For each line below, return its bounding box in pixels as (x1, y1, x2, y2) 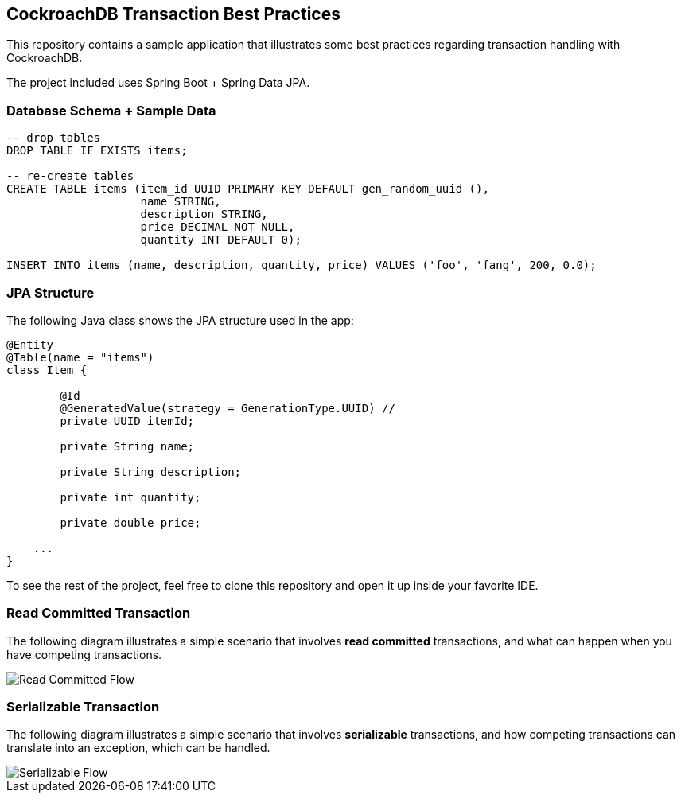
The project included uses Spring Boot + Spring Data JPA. (6, 76, 310, 90)
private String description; (60, 465, 242, 478)
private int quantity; (60, 490, 201, 504)
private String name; (60, 439, 195, 453)
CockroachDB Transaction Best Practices (6, 4, 340, 24)
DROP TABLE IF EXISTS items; (6, 144, 188, 158)
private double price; (60, 516, 201, 529)
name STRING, (140, 195, 221, 209)
